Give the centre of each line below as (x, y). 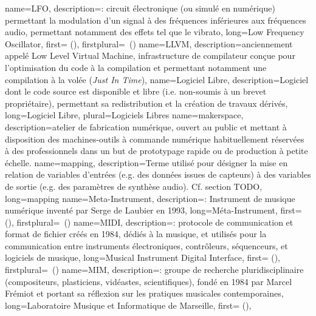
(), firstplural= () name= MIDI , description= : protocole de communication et (149, 222)
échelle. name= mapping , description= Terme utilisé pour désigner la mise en (146, 162)
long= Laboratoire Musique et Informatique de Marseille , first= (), (128, 305)
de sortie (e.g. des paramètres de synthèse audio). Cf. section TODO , (134, 186)
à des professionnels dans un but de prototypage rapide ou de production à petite (156, 151)
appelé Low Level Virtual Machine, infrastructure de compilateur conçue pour (150, 55)
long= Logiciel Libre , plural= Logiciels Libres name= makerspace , (124, 115)
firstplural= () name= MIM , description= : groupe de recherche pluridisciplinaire (154, 270)
